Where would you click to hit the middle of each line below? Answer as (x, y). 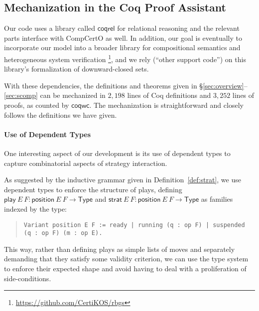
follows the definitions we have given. (61, 115)
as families (217, 199)
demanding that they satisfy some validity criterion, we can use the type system (126, 259)
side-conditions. (28, 278)
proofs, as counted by (37, 105)
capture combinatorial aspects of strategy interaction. (86, 163)
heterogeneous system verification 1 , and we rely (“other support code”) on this (125, 58)
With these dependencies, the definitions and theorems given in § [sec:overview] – (126, 85)
